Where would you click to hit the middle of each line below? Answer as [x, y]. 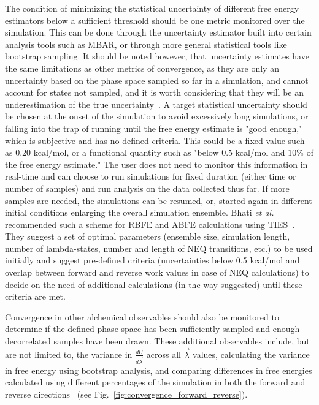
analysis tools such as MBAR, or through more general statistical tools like [146, 44]
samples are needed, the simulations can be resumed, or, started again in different [159, 200]
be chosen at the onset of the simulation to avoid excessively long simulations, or [157, 116]
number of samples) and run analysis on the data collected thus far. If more [147, 188]
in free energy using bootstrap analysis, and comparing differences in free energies [159, 370]
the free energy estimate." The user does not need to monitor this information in [156, 164]
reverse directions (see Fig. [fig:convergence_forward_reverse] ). [126, 394]
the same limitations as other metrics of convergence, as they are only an [142, 68]
